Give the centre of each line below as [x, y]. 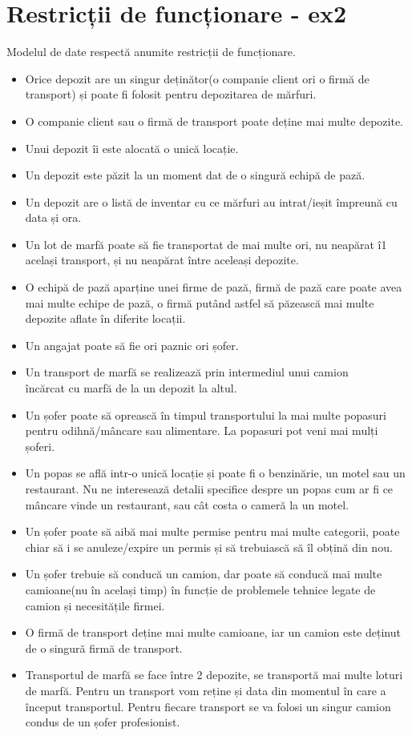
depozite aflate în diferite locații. [105, 318]
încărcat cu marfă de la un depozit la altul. [131, 388]
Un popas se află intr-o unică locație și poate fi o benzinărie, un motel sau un [215, 473]
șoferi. [40, 446]
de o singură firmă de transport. [104, 648]
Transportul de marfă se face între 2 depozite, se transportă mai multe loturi [214, 675]
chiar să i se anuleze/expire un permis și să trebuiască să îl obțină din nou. [209, 547]
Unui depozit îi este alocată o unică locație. [132, 148]
